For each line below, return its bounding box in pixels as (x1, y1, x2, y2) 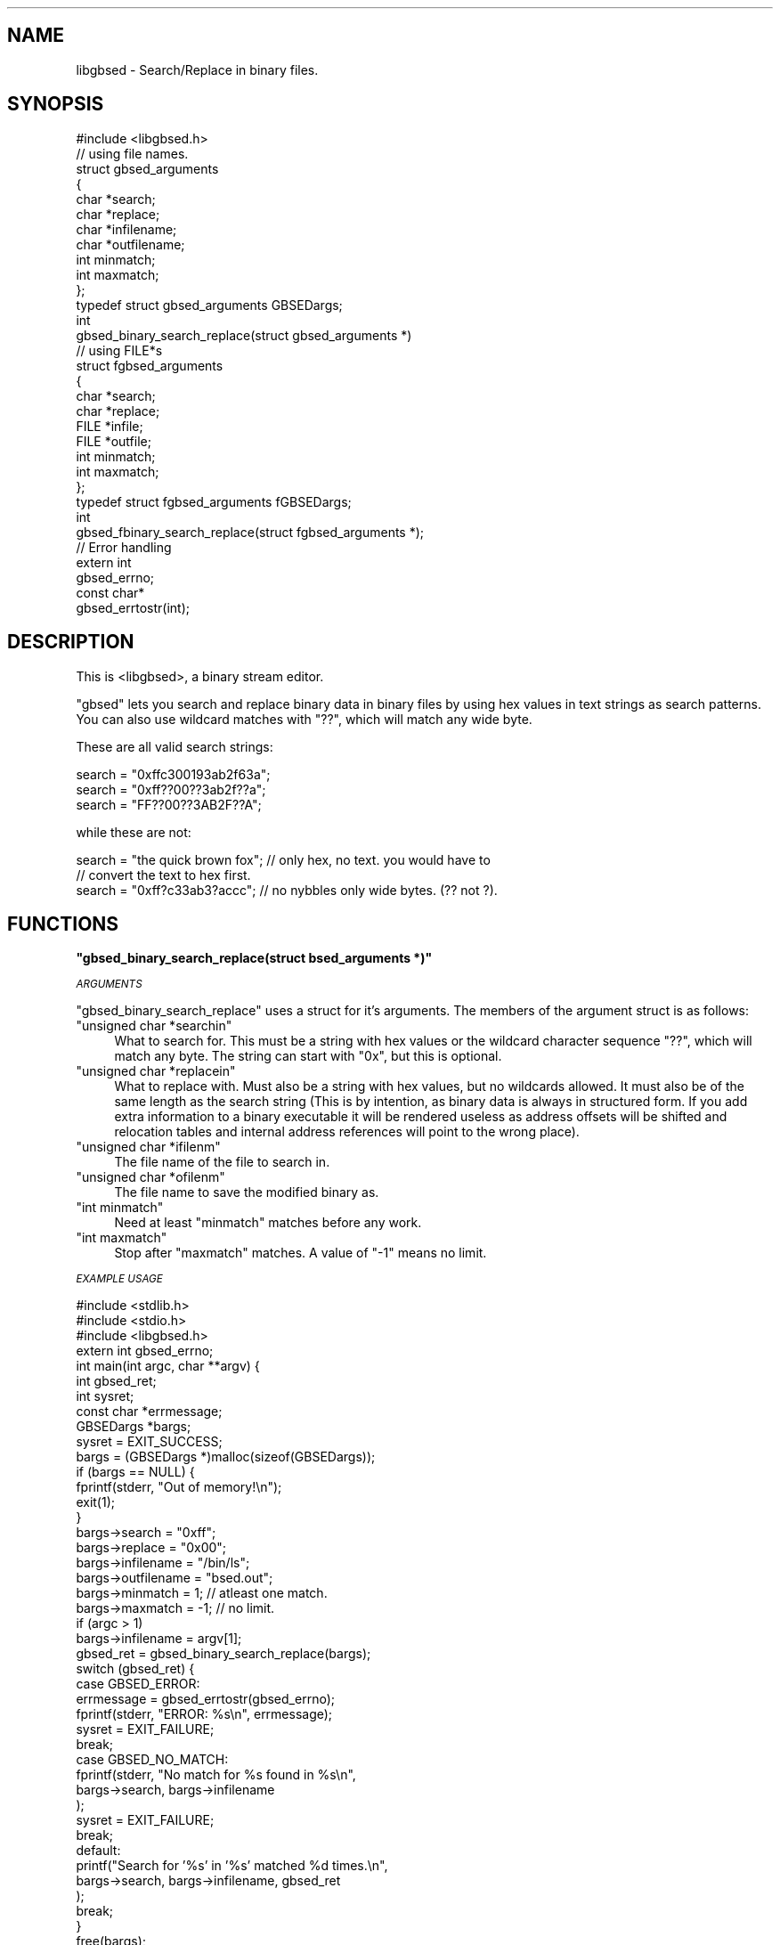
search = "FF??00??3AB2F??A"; (76, 796, 262, 812)
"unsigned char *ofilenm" (76, 1169, 225, 1185)
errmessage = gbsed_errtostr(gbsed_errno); (76, 1691, 335, 1707)
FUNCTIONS (7, 912, 119, 935)
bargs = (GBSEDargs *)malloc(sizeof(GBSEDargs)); (76, 1449, 376, 1465)
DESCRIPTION (7, 631, 134, 654)
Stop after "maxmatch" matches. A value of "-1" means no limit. (114, 1245, 487, 1261)
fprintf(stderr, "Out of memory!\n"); (76, 1479, 282, 1495)
